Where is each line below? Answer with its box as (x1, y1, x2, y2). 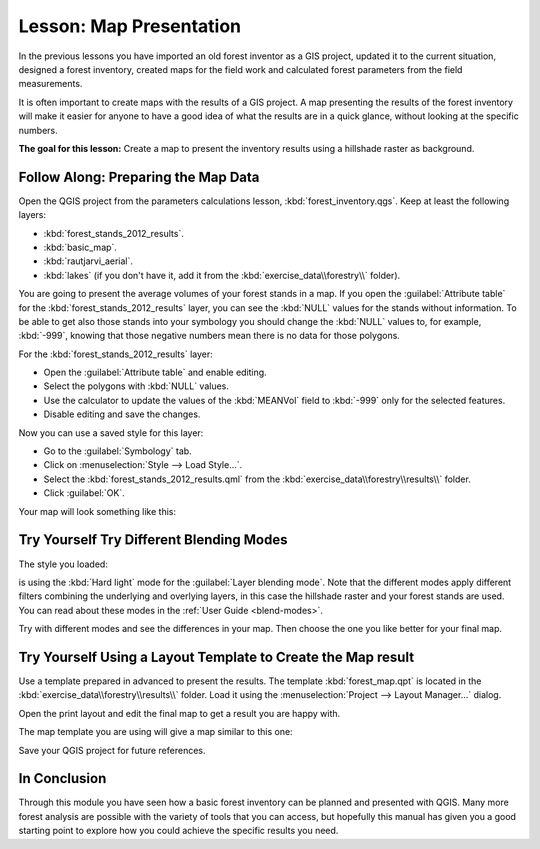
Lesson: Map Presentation (18, 15, 242, 37)
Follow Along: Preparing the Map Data (18, 168, 260, 185)
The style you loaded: (18, 558, 109, 570)
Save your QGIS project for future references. (18, 744, 206, 756)
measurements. (18, 78, 83, 90)
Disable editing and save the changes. (43, 408, 201, 420)
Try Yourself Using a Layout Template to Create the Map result (18, 648, 415, 665)
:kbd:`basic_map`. (43, 241, 117, 253)
